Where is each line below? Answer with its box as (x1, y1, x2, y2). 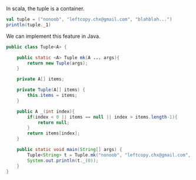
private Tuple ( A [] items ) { (16, 87, 85, 93)
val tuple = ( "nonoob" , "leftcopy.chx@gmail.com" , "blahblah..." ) (6, 17, 172, 22)
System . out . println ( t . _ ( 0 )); (27, 158, 99, 163)
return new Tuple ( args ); (27, 60, 88, 66)
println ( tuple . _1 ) (6, 22, 51, 28)
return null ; (37, 119, 69, 126)
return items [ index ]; (27, 130, 81, 136)
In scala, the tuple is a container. (6, 5, 85, 12)
